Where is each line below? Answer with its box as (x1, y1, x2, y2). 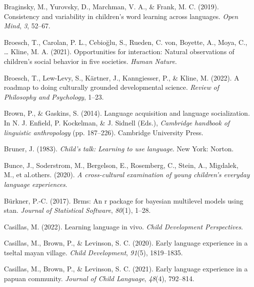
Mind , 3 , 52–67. (4, 20, 51, 31)
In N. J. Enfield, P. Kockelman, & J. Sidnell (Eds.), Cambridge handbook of (4, 117, 230, 127)
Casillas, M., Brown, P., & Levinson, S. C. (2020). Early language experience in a (4, 238, 248, 248)
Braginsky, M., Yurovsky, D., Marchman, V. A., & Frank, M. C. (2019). (4, 1, 219, 11)
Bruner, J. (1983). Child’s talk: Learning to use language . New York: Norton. (4, 143, 234, 154)
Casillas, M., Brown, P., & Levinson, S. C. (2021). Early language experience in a (4, 264, 248, 274)
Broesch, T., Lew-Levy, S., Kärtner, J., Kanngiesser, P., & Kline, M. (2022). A (4, 72, 239, 82)
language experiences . (4, 179, 67, 189)
